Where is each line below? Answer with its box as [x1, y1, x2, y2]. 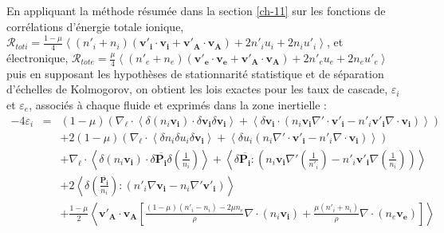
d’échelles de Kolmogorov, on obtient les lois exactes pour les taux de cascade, [6, 81, 388, 97]
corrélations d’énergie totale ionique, [6, 18, 184, 34]
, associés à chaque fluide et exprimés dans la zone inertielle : [29, 97, 327, 113]
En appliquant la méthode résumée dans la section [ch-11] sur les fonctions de [6, 2, 386, 18]
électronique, [6, 49, 69, 66]
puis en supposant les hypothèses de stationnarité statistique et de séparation [6, 65, 384, 81]
